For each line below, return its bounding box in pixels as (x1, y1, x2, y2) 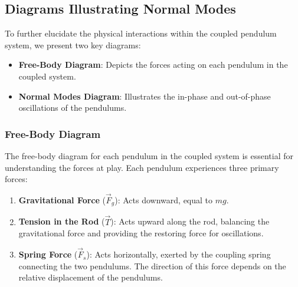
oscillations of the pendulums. (18, 101, 127, 114)
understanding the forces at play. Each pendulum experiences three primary (5, 161, 279, 173)
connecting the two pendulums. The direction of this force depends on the (18, 259, 286, 272)
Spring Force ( (18, 248, 78, 260)
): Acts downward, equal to (114, 193, 213, 206)
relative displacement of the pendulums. (18, 271, 163, 283)
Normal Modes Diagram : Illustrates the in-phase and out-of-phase (18, 90, 271, 102)
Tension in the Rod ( (18, 215, 105, 227)
